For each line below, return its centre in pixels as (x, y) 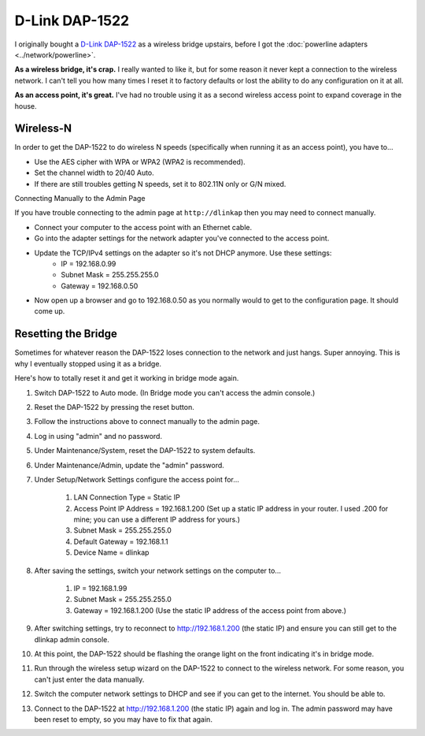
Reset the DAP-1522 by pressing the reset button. (114, 407)
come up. (50, 311)
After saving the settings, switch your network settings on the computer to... (157, 571)
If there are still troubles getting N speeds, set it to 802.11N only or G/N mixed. (160, 184)
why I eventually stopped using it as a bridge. (88, 363)
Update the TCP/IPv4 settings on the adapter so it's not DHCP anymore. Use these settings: (183, 253)
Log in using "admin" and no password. (98, 436)
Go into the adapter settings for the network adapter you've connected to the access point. (182, 238)
